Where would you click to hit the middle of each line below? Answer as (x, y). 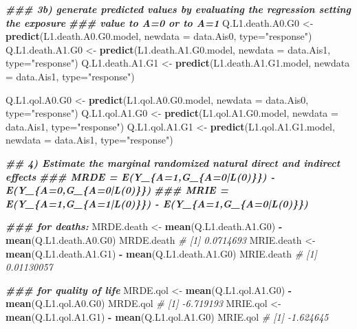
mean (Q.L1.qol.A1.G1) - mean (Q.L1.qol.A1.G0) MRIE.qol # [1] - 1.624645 (167, 316)
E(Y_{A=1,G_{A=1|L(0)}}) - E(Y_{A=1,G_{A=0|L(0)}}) (157, 203)
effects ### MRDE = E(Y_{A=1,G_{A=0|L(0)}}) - (140, 176)
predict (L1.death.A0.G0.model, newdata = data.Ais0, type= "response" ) (159, 36)
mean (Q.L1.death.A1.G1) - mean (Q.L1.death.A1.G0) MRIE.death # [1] (161, 253)
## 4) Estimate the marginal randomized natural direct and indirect (173, 162)
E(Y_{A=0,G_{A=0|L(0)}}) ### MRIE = (117, 190)
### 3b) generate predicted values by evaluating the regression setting (178, 9)
